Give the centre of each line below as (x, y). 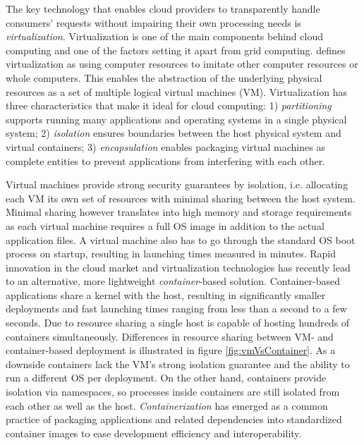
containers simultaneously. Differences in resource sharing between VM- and (170, 336)
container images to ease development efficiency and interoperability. (154, 433)
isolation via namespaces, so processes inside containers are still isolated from (173, 392)
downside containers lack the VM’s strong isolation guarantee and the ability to (178, 364)
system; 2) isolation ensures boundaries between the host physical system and (174, 133)
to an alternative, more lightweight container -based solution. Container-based (173, 281)
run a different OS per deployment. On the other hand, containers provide (166, 378)
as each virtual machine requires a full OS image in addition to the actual (165, 225)
